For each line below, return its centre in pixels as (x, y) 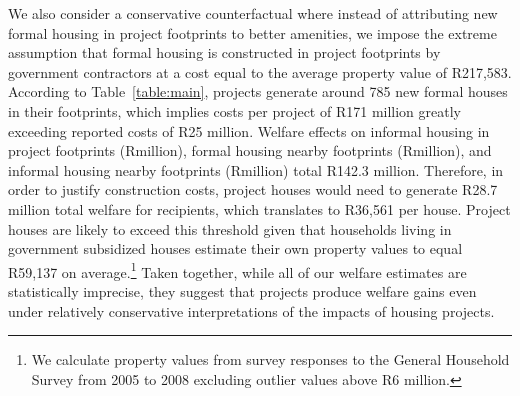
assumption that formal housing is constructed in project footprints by (224, 52)
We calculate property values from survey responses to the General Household (270, 359)
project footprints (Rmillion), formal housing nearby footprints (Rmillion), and (250, 150)
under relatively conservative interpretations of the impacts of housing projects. (251, 310)
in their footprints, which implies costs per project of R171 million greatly (234, 110)
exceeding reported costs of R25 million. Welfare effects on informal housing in (249, 130)
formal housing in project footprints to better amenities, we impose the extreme (252, 32)
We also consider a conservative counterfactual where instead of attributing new (253, 13)
